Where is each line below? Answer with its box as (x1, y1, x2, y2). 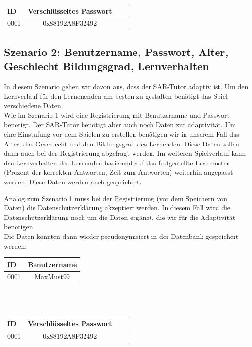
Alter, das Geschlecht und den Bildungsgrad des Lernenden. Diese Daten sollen (4, 138, 239, 148)
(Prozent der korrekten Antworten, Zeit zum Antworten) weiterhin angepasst (4, 167, 233, 177)
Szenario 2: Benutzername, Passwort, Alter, (4, 44, 229, 59)
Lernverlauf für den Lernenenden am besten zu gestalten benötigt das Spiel (4, 91, 228, 101)
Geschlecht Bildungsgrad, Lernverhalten (4, 58, 209, 73)
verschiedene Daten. (4, 100, 63, 110)
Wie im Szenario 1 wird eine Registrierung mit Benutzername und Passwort (4, 110, 230, 120)
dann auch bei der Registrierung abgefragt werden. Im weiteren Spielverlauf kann (4, 148, 246, 158)
